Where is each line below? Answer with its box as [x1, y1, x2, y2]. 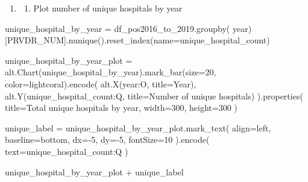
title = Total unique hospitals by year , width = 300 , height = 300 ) [5, 101, 237, 114]
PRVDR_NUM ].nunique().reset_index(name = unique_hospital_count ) [7, 34, 270, 46]
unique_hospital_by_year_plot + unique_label [5, 165, 184, 178]
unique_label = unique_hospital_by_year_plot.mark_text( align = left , [5, 121, 271, 134]
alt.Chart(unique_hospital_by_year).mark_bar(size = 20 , [5, 66, 216, 78]
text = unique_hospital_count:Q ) [5, 145, 128, 157]
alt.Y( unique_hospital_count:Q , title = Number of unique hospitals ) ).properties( [5, 89, 303, 102]
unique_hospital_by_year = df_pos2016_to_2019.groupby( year [5, 22, 248, 34]
